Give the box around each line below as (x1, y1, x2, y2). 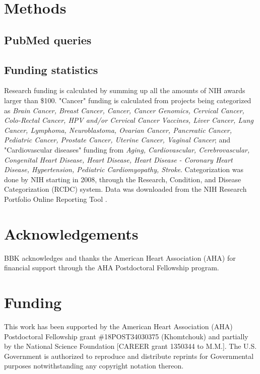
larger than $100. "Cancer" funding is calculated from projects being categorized (4, 95, 251, 105)
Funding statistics (4, 61, 98, 77)
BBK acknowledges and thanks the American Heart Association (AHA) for (4, 252, 236, 263)
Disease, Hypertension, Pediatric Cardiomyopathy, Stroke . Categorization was (4, 164, 243, 175)
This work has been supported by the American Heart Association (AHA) (4, 321, 233, 331)
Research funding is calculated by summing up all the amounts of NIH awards (4, 85, 245, 96)
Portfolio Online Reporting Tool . (4, 193, 107, 204)
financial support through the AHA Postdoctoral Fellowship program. (4, 262, 219, 273)
